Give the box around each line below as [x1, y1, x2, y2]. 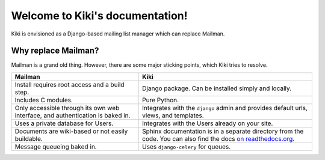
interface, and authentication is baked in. [14, 111, 131, 120]
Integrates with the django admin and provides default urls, [142, 103, 308, 112]
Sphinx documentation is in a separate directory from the [142, 127, 304, 135]
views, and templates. [142, 111, 204, 120]
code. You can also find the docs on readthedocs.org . [142, 134, 295, 143]
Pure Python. [142, 96, 179, 104]
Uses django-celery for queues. [142, 142, 231, 150]
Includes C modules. [14, 96, 73, 104]
